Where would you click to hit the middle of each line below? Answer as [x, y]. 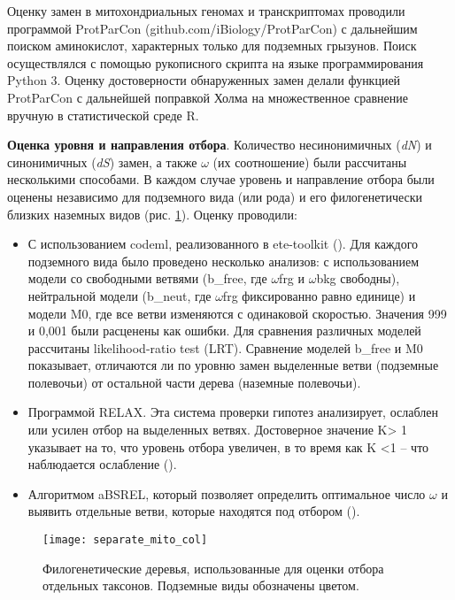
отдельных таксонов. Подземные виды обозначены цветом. [201, 585]
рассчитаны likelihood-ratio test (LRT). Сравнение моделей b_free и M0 [225, 347]
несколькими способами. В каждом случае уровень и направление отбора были [221, 179]
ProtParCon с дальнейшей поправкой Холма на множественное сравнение [208, 97]
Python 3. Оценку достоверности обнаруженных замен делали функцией [204, 80]
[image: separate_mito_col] [125, 540]
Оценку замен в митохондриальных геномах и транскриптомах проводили [206, 11]
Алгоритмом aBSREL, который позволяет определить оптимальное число [227, 493]
